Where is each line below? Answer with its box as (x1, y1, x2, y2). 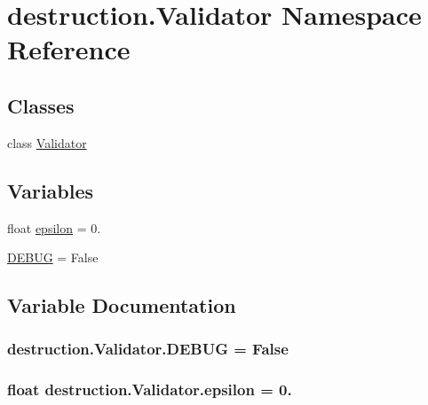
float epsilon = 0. (7, 218, 101, 237)
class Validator (7, 133, 87, 152)
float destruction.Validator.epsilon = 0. (7, 378, 292, 401)
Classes (7, 91, 75, 119)
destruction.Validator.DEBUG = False (7, 338, 289, 360)
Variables (7, 176, 94, 204)
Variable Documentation (7, 292, 236, 319)
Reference (7, 31, 131, 67)
